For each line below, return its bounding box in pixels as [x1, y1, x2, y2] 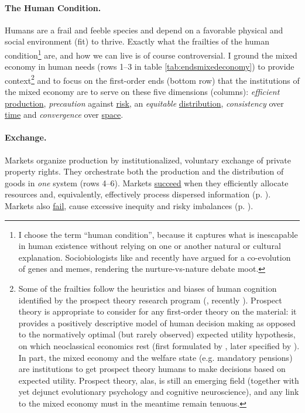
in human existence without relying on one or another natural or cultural [18, 240, 281, 252]
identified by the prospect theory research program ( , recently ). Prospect [18, 293, 282, 306]
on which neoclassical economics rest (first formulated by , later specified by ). [18, 339, 300, 351]
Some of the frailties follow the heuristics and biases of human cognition [18, 282, 277, 294]
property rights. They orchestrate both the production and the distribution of [5, 165, 284, 178]
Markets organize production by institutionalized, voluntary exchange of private [5, 153, 291, 166]
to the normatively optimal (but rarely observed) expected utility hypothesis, [18, 328, 296, 340]
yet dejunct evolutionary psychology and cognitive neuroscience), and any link [18, 385, 299, 398]
